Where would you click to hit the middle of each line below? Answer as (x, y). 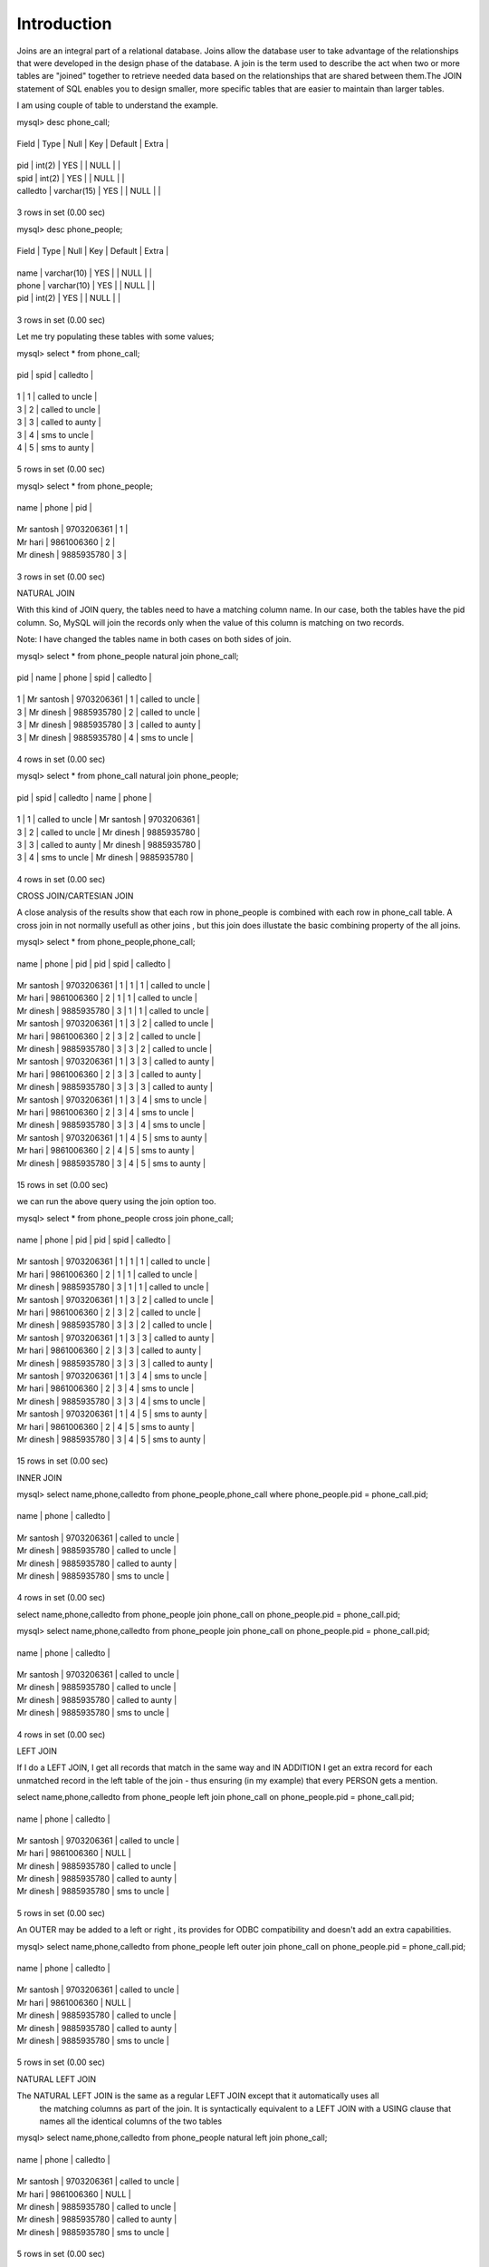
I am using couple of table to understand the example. (118, 105)
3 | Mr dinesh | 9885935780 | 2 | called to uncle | (109, 712)
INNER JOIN (39, 1477)
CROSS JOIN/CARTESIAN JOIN (75, 896)
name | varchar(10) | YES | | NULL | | (85, 273)
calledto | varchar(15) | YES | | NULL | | (89, 191)
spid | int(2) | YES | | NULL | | (71, 178)
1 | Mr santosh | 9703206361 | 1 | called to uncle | (108, 699)
